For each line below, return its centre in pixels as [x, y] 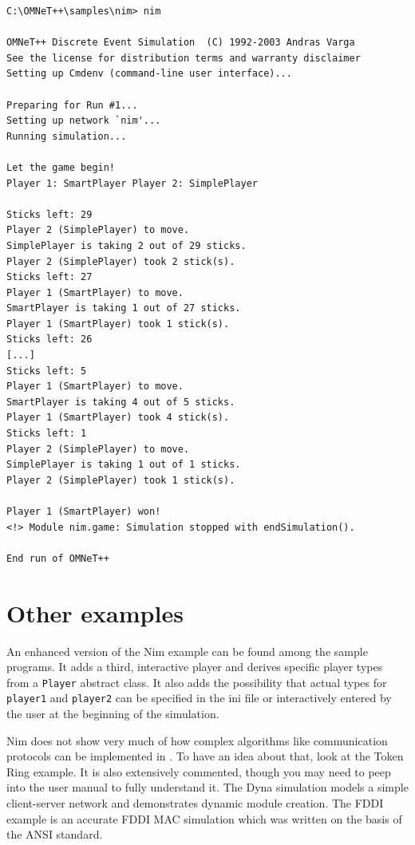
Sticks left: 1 [47, 434]
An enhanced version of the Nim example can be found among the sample [187, 651]
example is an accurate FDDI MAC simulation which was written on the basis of [204, 818]
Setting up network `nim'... [84, 121]
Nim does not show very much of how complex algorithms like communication [197, 740]
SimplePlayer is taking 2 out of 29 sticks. [126, 245]
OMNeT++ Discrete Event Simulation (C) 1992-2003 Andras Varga [181, 43]
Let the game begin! [61, 167]
